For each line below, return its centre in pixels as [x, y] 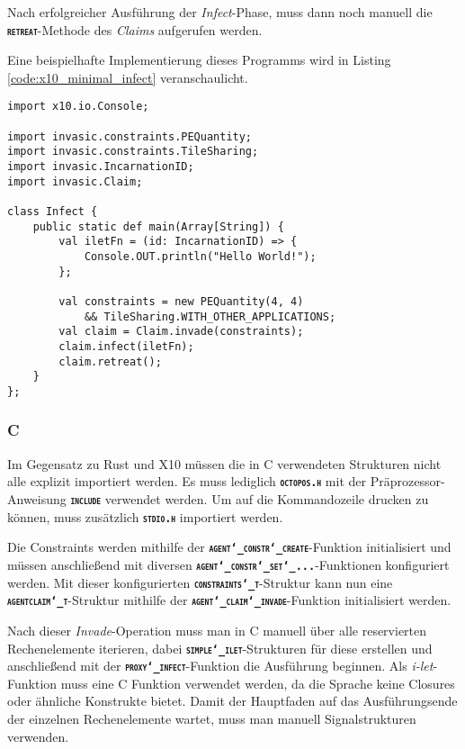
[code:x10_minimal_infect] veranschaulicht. [128, 77]
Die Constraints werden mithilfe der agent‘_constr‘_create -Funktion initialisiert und [229, 547]
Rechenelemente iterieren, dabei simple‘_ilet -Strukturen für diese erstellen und [220, 648]
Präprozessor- [407, 481]
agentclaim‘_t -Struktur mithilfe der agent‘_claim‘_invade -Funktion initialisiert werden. [229, 600]
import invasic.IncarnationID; [101, 167]
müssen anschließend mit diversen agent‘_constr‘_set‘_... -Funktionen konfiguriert [228, 564]
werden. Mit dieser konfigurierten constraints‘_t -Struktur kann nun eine [200, 582]
